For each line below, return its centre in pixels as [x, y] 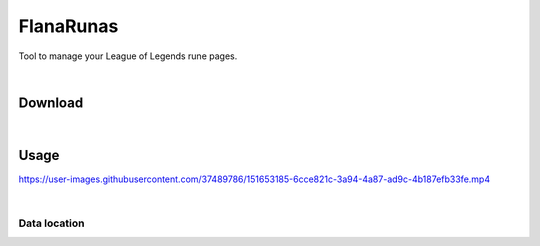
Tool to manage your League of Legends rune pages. [128, 56]
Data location [51, 223]
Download [51, 102]
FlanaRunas [68, 26]
